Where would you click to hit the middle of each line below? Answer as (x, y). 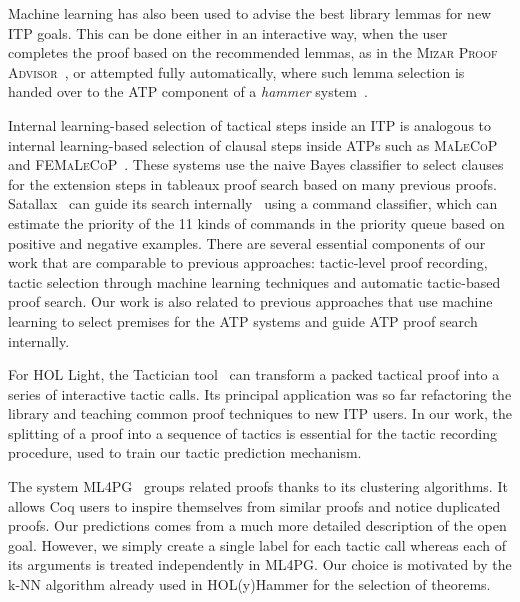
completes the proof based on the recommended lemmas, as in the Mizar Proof (253, 52)
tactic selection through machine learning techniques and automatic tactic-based (254, 281)
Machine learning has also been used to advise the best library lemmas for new (250, 13)
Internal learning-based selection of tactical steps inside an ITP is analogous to (250, 124)
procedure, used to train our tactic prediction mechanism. (185, 452)
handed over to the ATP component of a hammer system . (188, 91)
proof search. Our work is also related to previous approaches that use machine (250, 301)
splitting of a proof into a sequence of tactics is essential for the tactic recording (253, 432)
